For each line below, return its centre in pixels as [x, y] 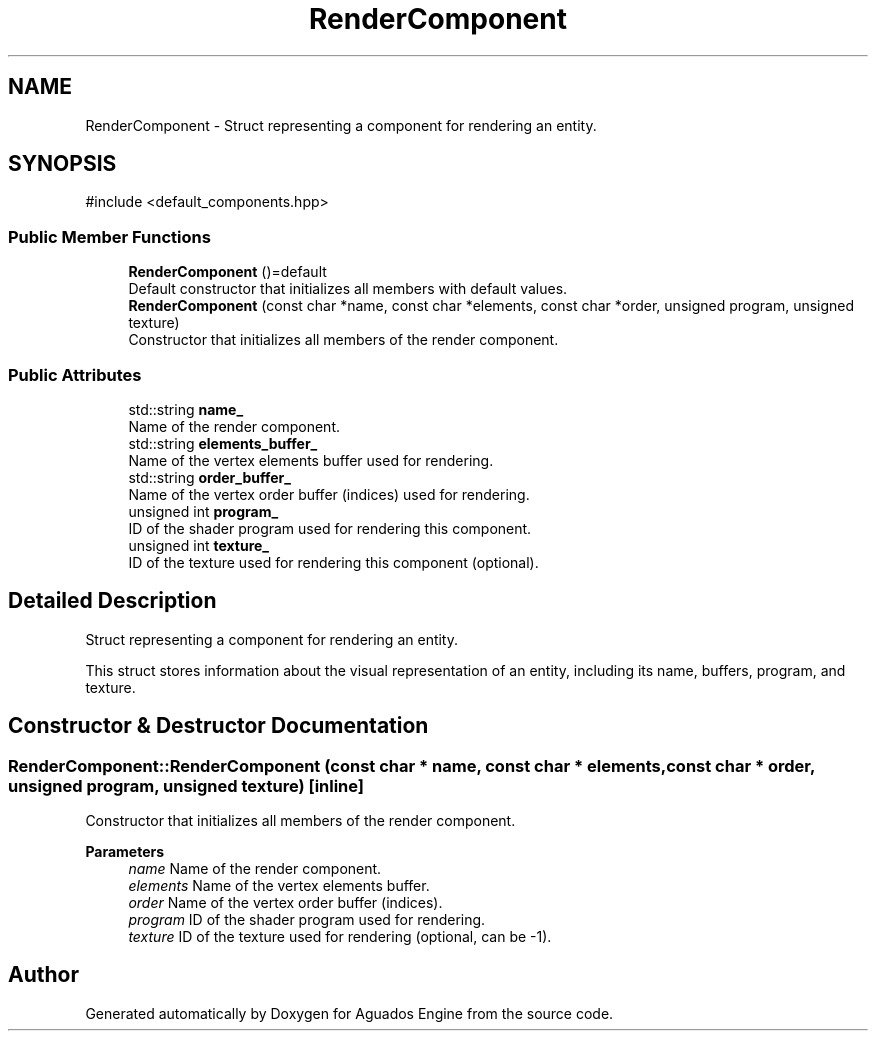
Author [43, 975]
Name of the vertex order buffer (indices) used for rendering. [329, 494]
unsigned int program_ [203, 511]
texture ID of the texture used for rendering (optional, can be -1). [340, 936]
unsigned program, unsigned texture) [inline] [186, 785]
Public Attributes [75, 374]
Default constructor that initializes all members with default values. [348, 289]
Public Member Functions [109, 236]
